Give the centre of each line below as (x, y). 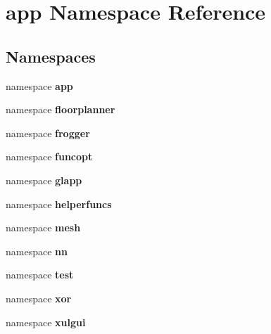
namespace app (39, 85)
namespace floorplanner (61, 109)
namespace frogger (48, 133)
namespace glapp (44, 180)
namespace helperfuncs (59, 204)
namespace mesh (43, 227)
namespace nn (37, 251)
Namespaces (51, 56)
